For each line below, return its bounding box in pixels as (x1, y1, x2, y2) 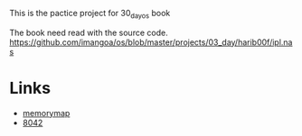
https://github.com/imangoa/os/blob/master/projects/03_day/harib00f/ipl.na (9, 36, 293, 48)
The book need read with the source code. (9, 27, 169, 38)
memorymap (22, 107, 71, 118)
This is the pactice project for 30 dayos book (9, 8, 171, 21)
